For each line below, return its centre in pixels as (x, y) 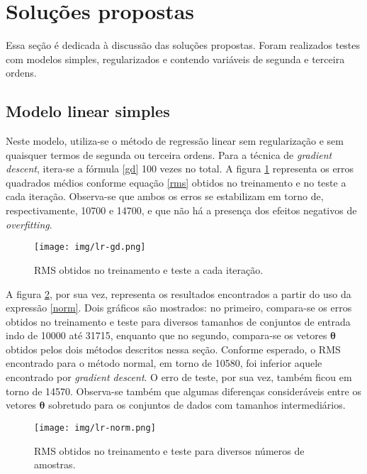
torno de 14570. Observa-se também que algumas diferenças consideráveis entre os (183, 391)
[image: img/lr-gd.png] (90, 247)
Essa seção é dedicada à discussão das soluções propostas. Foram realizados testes (183, 45)
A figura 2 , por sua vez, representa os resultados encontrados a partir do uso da (179, 293)
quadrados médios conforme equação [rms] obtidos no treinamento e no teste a (176, 182)
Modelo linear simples (88, 111)
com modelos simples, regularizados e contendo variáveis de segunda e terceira (175, 59)
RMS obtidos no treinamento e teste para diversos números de (169, 450)
